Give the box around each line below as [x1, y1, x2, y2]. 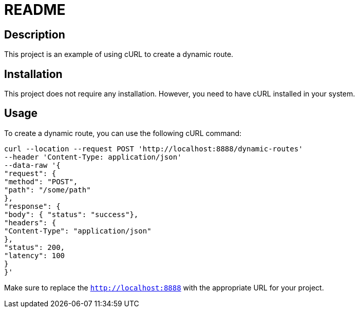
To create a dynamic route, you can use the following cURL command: [4, 128, 242, 138]
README [4, 1, 66, 18]
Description [4, 28, 65, 41]
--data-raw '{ [4, 161, 61, 169]
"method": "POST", [4, 177, 78, 186]
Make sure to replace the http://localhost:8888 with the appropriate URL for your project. [4, 283, 324, 292]
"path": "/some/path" [4, 185, 91, 194]
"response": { [4, 202, 61, 210]
